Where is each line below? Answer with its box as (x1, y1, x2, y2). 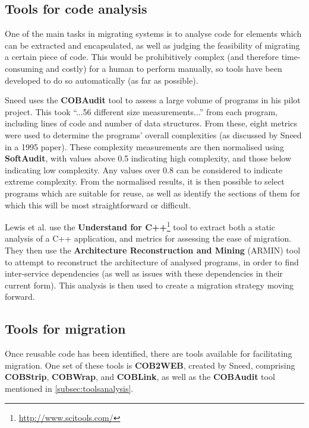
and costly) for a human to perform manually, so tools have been (46, 62, 282, 74)
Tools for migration (5, 319, 126, 338)
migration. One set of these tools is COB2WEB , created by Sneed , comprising (5, 359, 295, 371)
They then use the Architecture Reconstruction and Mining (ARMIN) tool (5, 243, 301, 256)
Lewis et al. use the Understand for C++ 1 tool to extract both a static (5, 219, 275, 233)
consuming (5, 62, 43, 74)
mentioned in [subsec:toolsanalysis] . (5, 382, 134, 394)
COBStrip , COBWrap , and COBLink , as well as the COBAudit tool (5, 370, 275, 383)
